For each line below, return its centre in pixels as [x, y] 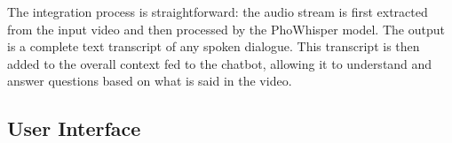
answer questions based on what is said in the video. [150, 81]
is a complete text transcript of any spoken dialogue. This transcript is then [214, 46]
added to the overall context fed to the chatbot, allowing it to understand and [220, 63]
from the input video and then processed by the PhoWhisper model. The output [226, 29]
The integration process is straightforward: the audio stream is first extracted [218, 11]
